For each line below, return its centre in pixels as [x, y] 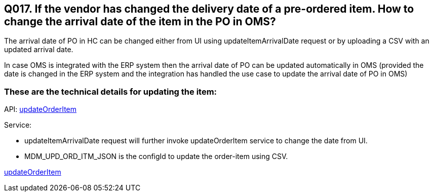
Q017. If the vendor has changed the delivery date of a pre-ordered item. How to [209, 9]
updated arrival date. [39, 50]
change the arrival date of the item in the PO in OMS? [140, 22]
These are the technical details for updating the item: [111, 91]
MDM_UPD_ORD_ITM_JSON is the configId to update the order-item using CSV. [156, 156]
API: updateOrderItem [41, 109]
